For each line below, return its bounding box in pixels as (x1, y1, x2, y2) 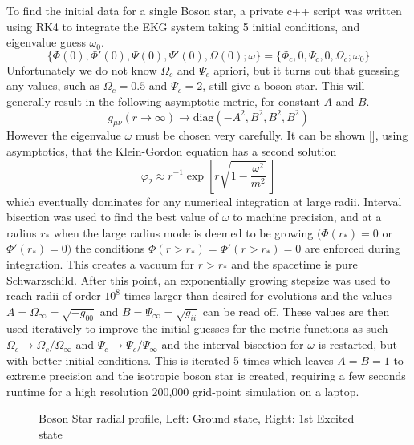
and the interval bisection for (161, 336, 304, 353)
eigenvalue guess (6, 34, 86, 51)
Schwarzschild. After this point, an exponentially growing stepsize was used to (6, 271, 391, 288)
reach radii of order (6, 287, 101, 304)
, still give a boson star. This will (202, 77, 365, 94)
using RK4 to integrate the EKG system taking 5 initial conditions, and (6, 18, 360, 34)
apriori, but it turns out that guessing (213, 61, 400, 78)
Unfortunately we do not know (6, 61, 157, 78)
